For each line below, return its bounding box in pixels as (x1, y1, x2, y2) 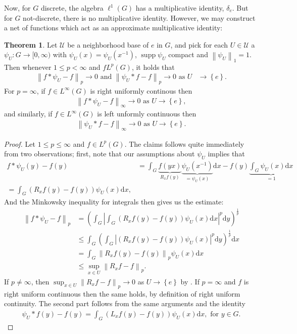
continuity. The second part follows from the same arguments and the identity (4, 298, 245, 309)
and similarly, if (4, 108, 53, 119)
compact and (168, 49, 208, 60)
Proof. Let (4, 138, 35, 149)
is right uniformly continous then (90, 85, 192, 96)
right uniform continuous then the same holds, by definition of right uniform (4, 288, 240, 299)
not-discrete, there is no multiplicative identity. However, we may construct (23, 12, 256, 23)
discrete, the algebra (40, 3, 104, 13)
